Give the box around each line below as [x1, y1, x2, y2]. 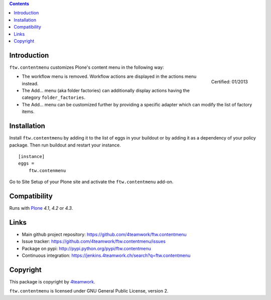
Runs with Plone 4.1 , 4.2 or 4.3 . [9, 205, 73, 211]
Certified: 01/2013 [211, 79, 248, 85]
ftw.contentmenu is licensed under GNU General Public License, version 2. [9, 288, 169, 294]
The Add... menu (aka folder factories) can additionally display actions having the [22, 88, 190, 94]
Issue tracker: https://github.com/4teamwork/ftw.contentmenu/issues [22, 238, 166, 244]
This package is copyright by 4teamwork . [9, 278, 95, 284]
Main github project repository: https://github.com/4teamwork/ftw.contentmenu [22, 231, 187, 237]
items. [22, 108, 35, 115]
